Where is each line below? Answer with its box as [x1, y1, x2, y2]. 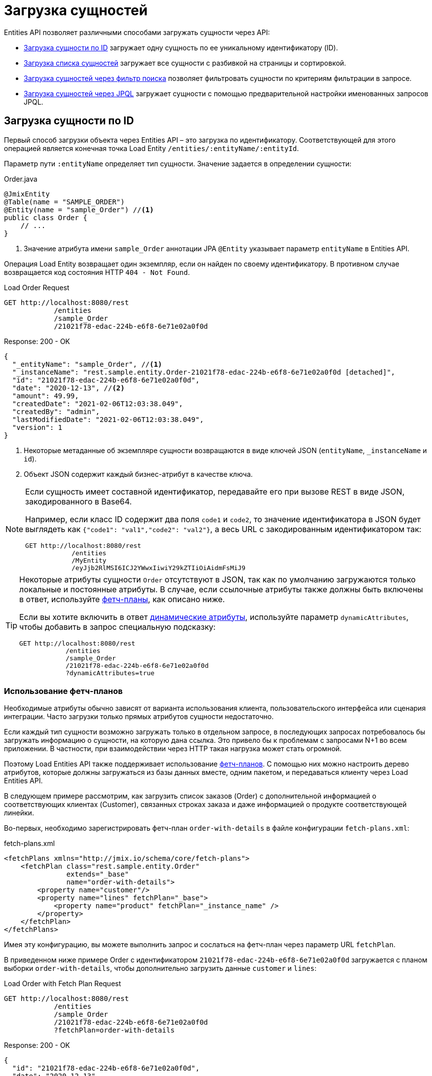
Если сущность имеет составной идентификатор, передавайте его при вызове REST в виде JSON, [25, 486, 405, 497]
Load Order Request [4, 283, 70, 292]
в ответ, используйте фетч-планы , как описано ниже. [19, 594, 225, 604]
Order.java [4, 174, 38, 183]
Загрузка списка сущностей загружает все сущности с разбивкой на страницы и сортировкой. [24, 58, 346, 67]
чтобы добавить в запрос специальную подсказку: [19, 621, 216, 632]
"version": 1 [12, 423, 63, 431]
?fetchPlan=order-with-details [54, 1026, 175, 1035]
